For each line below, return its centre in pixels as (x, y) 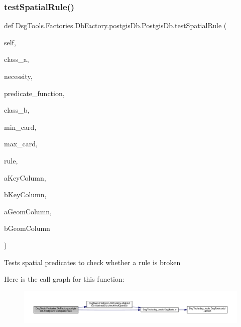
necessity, (18, 76)
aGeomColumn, (28, 211)
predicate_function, (34, 93)
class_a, (17, 59)
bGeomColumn (27, 228)
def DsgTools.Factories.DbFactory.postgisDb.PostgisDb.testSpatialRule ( (115, 25)
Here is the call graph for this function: (64, 279)
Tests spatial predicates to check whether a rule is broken (92, 262)
